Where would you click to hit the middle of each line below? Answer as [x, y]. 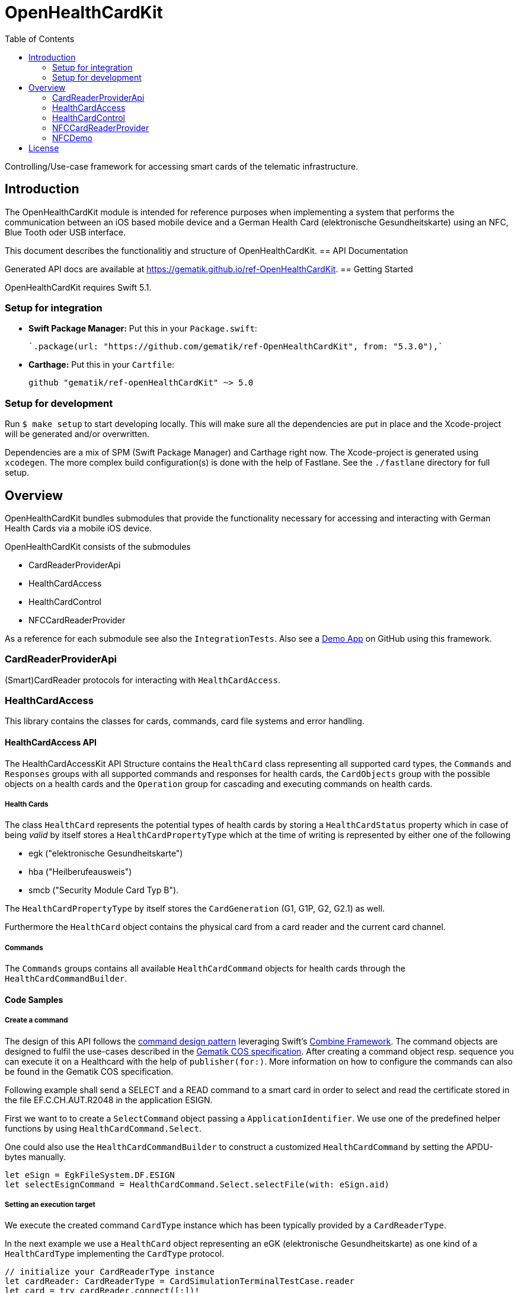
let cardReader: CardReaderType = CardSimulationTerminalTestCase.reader [180, 1281]
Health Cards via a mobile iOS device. [78, 528]
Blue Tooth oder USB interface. [65, 232]
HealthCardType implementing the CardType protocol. [115, 1254]
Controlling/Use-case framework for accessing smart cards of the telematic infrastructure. [182, 166]
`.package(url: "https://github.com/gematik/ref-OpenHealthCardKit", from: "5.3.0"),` [236, 347]
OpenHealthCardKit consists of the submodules [98, 546]
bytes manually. [35, 1157]
